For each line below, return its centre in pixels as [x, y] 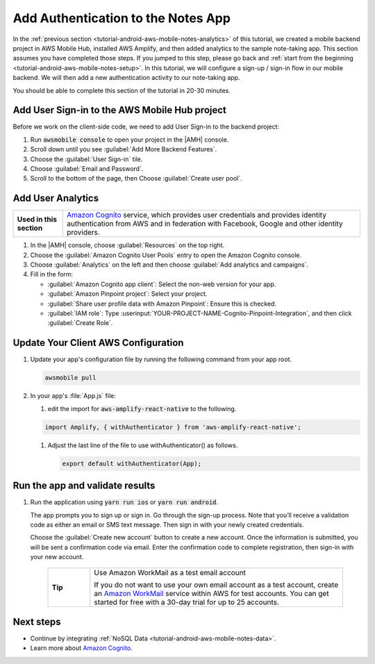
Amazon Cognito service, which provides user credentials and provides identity [196, 215]
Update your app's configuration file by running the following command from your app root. [161, 359]
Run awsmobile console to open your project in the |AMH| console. [130, 140]
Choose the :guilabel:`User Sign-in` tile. [86, 159]
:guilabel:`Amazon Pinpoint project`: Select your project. [127, 294]
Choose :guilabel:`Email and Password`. [87, 168]
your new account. [57, 557]
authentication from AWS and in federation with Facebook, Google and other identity [205, 224]
